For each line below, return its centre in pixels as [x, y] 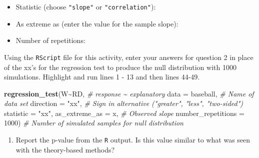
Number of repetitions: [50, 40]
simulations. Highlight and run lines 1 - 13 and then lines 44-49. [102, 77]
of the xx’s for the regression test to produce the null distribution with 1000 [120, 67]
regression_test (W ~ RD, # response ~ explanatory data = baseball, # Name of [129, 93]
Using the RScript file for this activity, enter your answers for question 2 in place [129, 57]
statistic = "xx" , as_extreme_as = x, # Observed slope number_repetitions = [124, 113]
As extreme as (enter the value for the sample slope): [97, 23]
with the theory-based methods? [65, 149]
